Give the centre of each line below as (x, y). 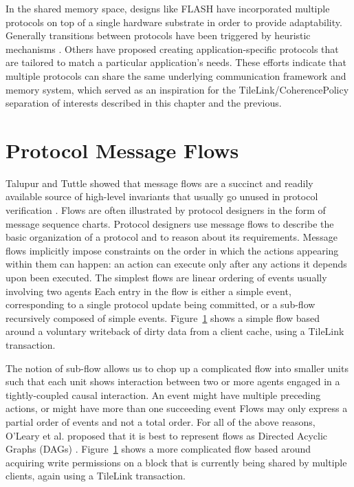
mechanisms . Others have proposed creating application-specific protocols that (172, 48)
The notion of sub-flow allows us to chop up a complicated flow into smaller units (177, 368)
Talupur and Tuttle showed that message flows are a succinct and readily (159, 183)
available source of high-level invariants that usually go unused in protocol (162, 196)
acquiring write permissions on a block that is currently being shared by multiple (176, 462)
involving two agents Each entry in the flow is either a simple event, (148, 291)
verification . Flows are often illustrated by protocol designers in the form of (166, 210)
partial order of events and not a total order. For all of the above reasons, (161, 421)
